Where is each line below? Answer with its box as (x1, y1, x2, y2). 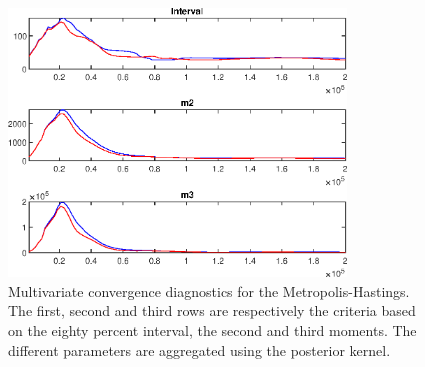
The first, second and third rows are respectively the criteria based (8, 300, 416, 321)
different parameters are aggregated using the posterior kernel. (8, 339, 391, 360)
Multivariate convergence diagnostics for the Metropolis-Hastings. (8, 280, 410, 301)
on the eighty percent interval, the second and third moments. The (8, 319, 417, 340)
